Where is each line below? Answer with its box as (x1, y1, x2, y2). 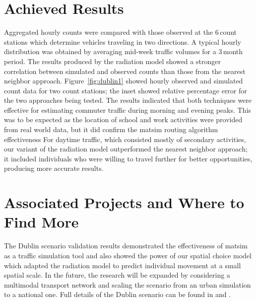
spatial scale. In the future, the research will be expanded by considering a (4, 270, 230, 280)
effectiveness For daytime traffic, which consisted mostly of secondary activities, (4, 134, 246, 144)
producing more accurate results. (4, 163, 104, 173)
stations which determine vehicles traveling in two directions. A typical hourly (4, 36, 242, 47)
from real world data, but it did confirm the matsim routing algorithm (4, 124, 218, 135)
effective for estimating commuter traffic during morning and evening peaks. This (4, 104, 251, 115)
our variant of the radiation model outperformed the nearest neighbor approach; (4, 144, 248, 154)
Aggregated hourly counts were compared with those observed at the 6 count (4, 27, 237, 37)
